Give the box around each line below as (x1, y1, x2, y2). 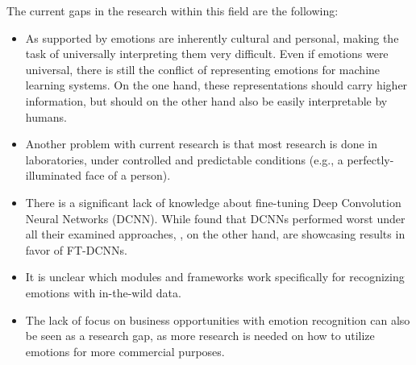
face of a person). (85, 167, 171, 184)
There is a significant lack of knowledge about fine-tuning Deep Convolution (25, 193, 401, 210)
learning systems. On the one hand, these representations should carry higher (25, 77, 408, 93)
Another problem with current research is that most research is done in (25, 135, 378, 152)
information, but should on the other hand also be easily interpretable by (25, 92, 388, 109)
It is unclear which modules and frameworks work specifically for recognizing (25, 268, 405, 285)
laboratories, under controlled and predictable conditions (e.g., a (25, 151, 343, 168)
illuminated (25, 167, 82, 184)
